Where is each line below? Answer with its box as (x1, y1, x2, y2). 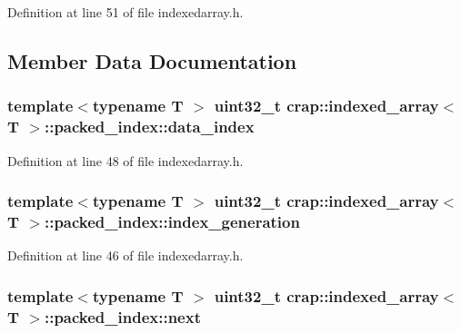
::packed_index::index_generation (44, 210, 300, 232)
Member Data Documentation (7, 46, 297, 74)
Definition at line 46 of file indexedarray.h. (7, 246, 244, 265)
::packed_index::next (44, 305, 201, 328)
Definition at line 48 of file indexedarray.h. (7, 151, 244, 170)
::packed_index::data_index (44, 115, 255, 138)
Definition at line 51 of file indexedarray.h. (7, 3, 244, 21)
